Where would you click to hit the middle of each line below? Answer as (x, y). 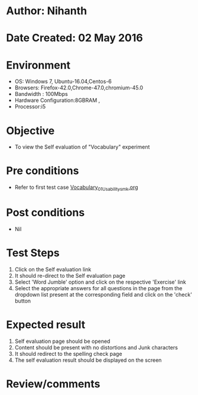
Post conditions (46, 213)
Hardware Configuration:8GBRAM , (57, 100)
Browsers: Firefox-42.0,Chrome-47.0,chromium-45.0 (79, 88)
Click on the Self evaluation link (53, 269)
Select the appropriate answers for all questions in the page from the (98, 288)
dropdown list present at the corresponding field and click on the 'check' (103, 294)
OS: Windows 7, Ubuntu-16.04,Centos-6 (63, 82)
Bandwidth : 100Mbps (41, 94)
